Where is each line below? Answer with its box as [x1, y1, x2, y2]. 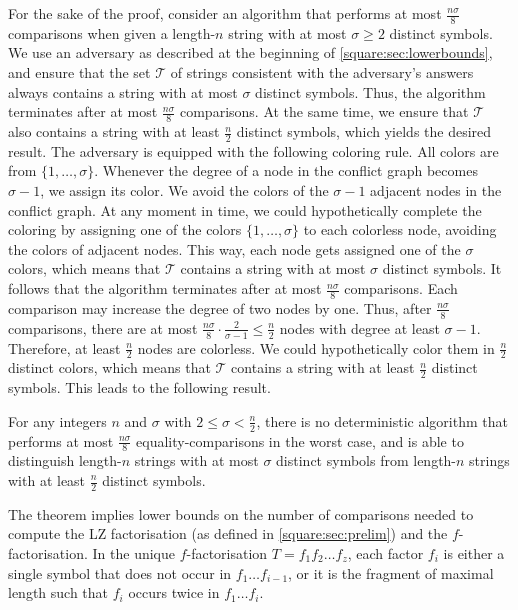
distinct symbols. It [382, 258, 502, 279]
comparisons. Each [344, 278, 458, 299]
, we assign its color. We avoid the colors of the [40, 180, 329, 201]
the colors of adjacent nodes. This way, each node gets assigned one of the [8, 238, 461, 259]
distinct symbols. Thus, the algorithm [255, 81, 486, 102]
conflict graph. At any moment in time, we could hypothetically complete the [8, 199, 482, 220]
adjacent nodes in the [370, 180, 502, 201]
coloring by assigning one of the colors [8, 219, 242, 240]
